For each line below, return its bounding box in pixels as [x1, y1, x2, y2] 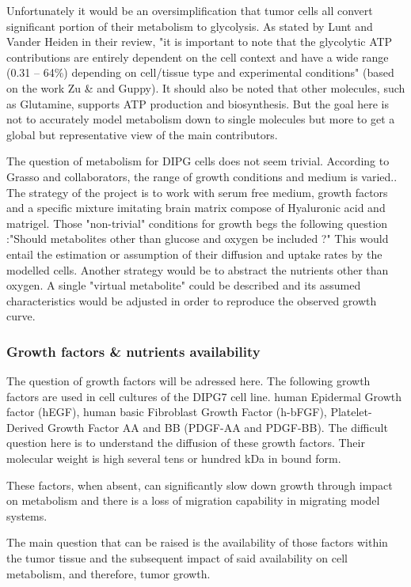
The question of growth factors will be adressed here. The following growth [6, 373, 371, 389]
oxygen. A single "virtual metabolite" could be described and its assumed [6, 277, 361, 293]
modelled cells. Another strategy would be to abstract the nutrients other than [6, 261, 389, 278]
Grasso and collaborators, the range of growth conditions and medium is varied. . [6, 168, 398, 184]
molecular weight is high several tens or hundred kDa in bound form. [6, 450, 341, 467]
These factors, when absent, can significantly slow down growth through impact [6, 476, 393, 493]
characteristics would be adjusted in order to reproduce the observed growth [6, 292, 377, 309]
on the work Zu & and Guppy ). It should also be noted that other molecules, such [6, 79, 405, 96]
